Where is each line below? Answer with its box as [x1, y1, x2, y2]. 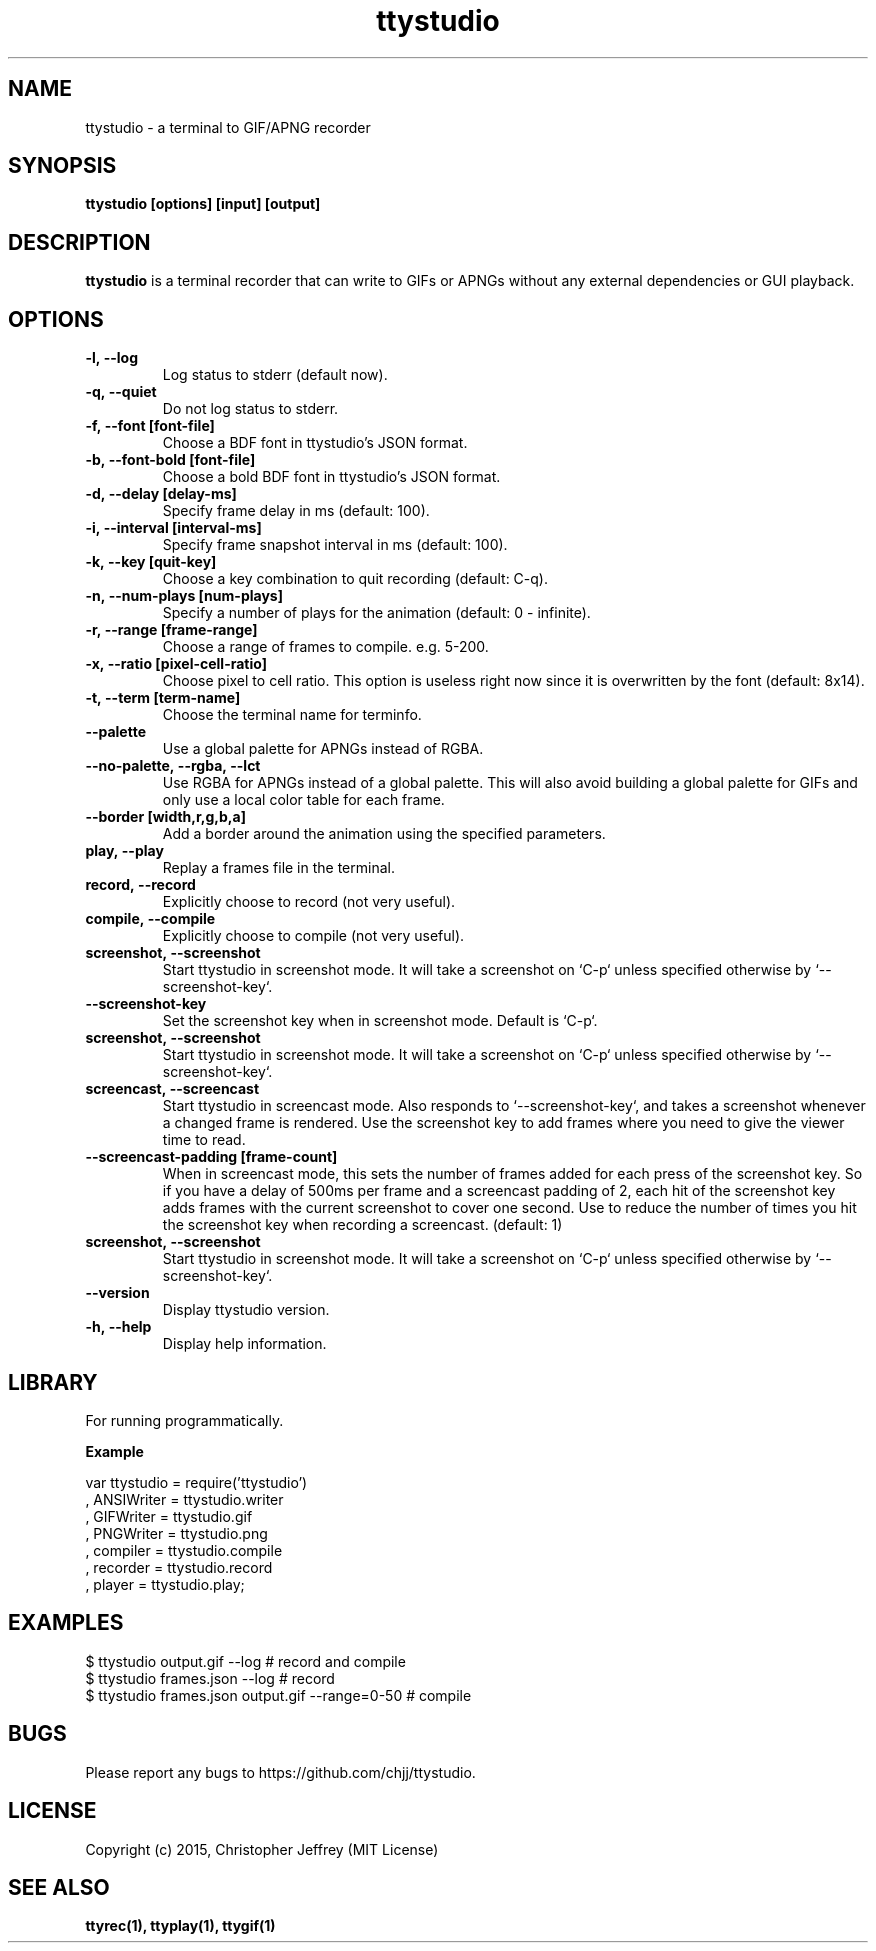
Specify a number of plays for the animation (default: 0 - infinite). [162, 604, 591, 622]
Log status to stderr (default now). [162, 366, 388, 384]
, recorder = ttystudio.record [85, 1558, 273, 1576]
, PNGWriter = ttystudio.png [85, 1524, 268, 1542]
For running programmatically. [85, 1411, 284, 1429]
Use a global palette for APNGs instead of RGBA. [162, 740, 484, 758]
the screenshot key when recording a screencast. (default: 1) [162, 1216, 563, 1234]
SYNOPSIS [8, 153, 117, 179]
